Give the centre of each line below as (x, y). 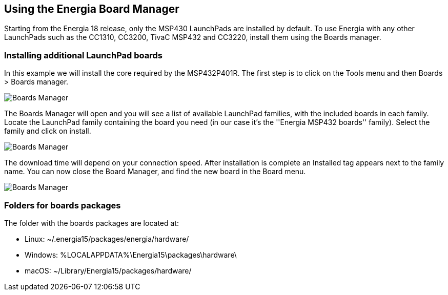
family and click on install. (48, 131)
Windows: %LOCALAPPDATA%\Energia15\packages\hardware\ (131, 255)
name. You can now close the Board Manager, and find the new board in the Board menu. (155, 172)
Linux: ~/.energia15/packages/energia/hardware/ (107, 239)
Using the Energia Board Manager (92, 9)
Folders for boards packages (63, 205)
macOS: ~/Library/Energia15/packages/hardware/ (108, 270)
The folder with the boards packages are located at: (91, 223)
